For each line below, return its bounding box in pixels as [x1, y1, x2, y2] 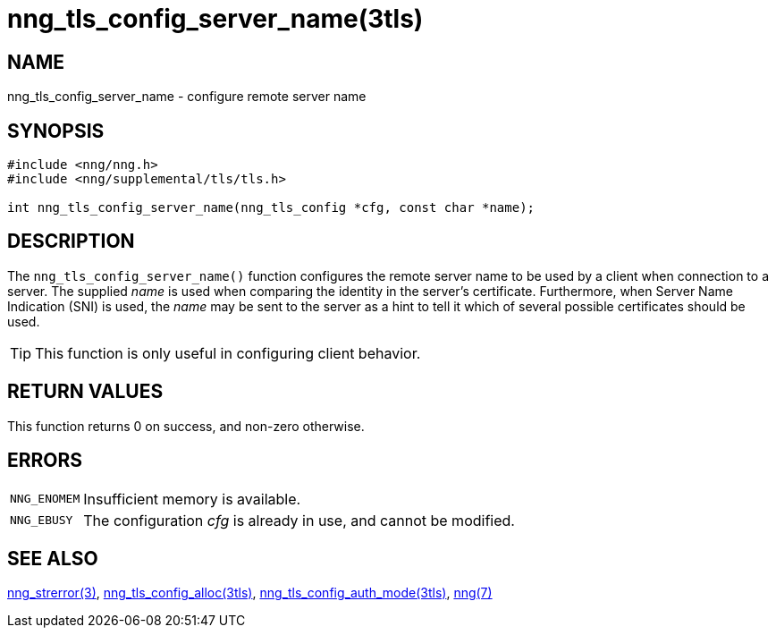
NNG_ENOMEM [10, 492, 80, 506]
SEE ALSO [7, 546, 98, 570]
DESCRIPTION [7, 230, 135, 253]
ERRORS [7, 449, 83, 472]
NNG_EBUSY [10, 513, 73, 528]
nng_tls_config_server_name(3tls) [7, 4, 424, 34]
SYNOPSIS [7, 119, 105, 142]
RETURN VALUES [7, 380, 164, 403]
